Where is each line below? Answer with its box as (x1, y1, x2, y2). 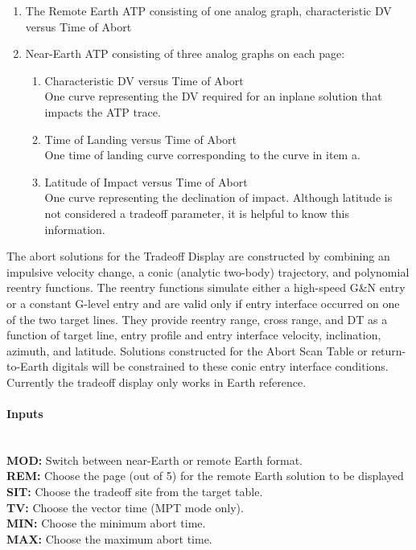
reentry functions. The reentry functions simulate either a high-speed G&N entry (6, 279, 406, 296)
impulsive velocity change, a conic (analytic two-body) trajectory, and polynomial (6, 263, 410, 280)
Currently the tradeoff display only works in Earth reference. (6, 373, 307, 390)
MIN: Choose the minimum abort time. (6, 515, 206, 532)
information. (44, 220, 105, 237)
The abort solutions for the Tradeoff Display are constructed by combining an (6, 248, 390, 265)
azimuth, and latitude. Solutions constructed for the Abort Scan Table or (6, 342, 368, 359)
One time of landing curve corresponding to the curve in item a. (44, 146, 360, 163)
